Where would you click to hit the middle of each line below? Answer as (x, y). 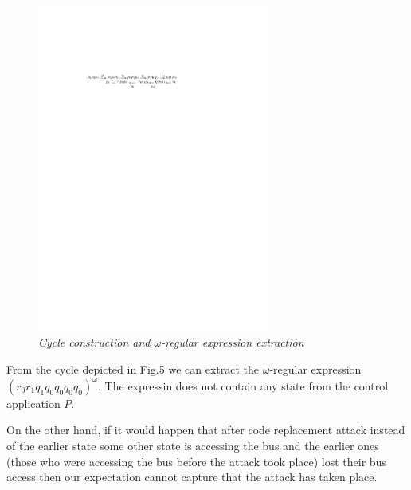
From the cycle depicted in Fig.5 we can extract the (133, 368)
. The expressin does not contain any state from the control (243, 385)
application (33, 403)
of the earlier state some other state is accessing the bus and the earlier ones (193, 445)
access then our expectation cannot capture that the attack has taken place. (192, 477)
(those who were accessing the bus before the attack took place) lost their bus (196, 461)
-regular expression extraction (233, 342)
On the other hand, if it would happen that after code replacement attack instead (206, 430)
